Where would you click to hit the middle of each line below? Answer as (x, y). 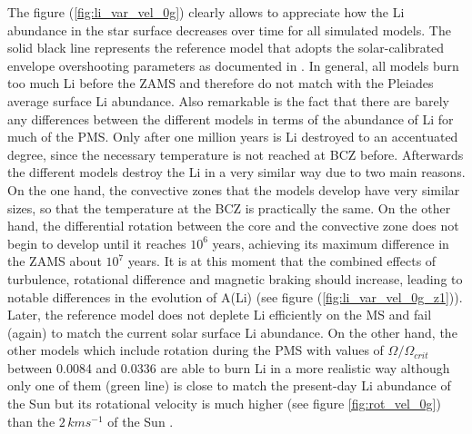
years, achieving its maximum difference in (331, 243)
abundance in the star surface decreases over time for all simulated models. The (229, 30)
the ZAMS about (55, 261)
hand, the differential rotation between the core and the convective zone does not (233, 226)
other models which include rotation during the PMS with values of (196, 350)
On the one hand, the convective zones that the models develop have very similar (234, 189)
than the (31, 421)
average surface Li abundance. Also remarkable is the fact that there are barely (229, 100)
